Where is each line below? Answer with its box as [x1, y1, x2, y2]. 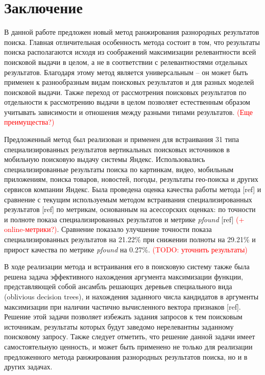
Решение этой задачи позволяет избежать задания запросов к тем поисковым [4, 311, 243, 322]
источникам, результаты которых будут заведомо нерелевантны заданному [4, 321, 234, 332]
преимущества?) [4, 116, 55, 127]
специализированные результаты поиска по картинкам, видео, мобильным [4, 163, 234, 174]
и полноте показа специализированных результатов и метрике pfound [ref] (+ [4, 214, 245, 224]
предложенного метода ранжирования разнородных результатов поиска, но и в [4, 351, 248, 362]
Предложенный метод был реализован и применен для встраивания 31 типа [4, 134, 239, 145]
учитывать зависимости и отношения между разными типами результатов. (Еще [4, 106, 253, 117]
